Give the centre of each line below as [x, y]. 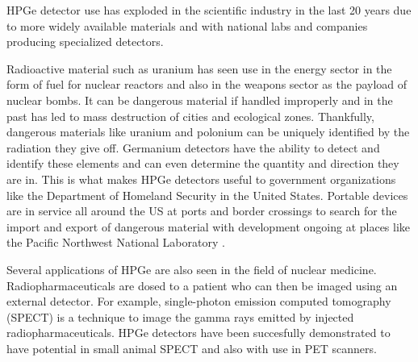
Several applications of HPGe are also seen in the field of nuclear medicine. [192, 269]
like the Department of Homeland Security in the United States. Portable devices [207, 195]
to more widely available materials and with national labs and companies [187, 25]
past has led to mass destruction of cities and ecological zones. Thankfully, [190, 116]
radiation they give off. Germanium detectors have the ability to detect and [193, 147]
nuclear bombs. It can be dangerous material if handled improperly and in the [200, 100]
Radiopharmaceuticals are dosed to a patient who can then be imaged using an [202, 285]
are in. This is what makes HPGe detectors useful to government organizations [201, 179]
